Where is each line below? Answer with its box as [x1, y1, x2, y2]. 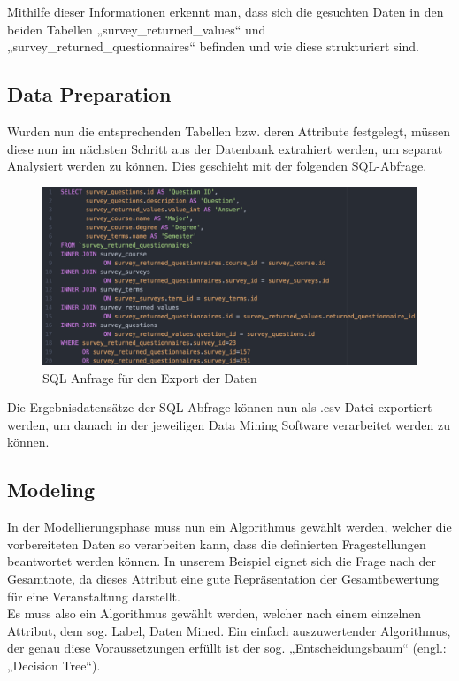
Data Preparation [7, 80, 172, 108]
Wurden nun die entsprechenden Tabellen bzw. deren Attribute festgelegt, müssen [7, 121, 450, 140]
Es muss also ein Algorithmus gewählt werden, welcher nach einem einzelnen [7, 604, 422, 623]
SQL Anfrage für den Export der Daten [42, 368, 257, 386]
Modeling [7, 476, 96, 503]
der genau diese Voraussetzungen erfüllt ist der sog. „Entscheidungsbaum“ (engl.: [7, 639, 447, 657]
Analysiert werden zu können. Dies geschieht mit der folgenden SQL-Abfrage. [7, 157, 427, 175]
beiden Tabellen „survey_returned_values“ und [7, 19, 266, 38]
